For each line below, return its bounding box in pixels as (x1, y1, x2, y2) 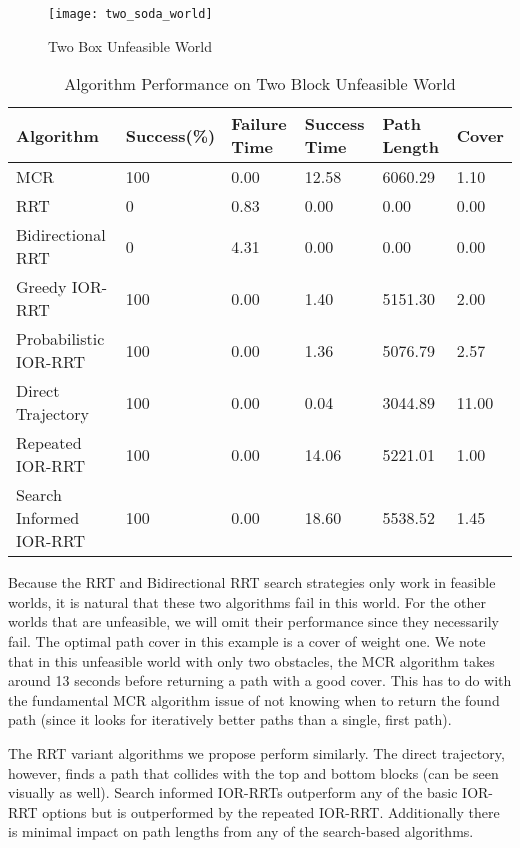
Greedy (16, 275, 67, 299)
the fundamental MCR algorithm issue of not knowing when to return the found (8, 689, 500, 710)
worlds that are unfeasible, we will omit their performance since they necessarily (8, 611, 499, 632)
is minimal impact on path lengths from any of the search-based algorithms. (8, 821, 474, 842)
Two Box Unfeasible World (48, 35, 213, 56)
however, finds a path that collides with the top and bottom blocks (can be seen (8, 762, 499, 783)
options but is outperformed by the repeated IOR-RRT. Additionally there (42, 801, 500, 822)
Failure (231, 112, 287, 136)
